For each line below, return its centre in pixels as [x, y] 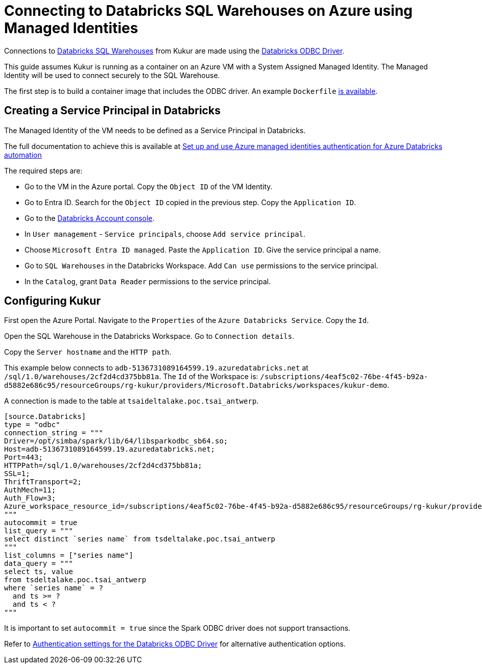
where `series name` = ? [54, 588]
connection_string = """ [54, 433]
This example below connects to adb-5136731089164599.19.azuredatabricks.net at [156, 368]
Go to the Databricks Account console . [90, 218]
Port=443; [23, 457]
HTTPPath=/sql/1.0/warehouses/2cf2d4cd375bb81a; [103, 466]
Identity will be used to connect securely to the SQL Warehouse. [112, 75]
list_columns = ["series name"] [69, 555]
